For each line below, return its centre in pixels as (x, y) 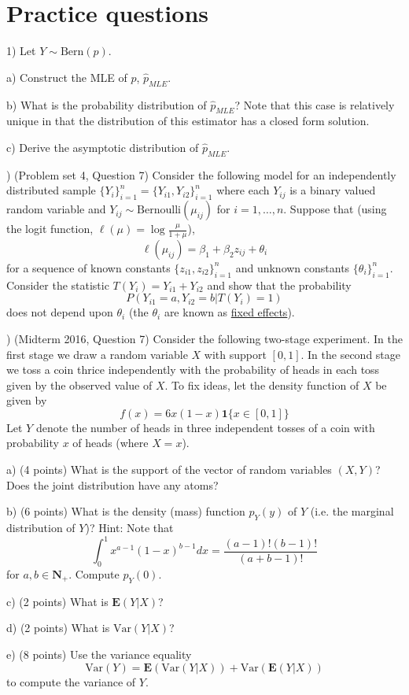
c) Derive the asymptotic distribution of (103, 147)
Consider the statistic (58, 285)
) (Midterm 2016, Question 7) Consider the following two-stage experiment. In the (204, 338)
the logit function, (50, 229)
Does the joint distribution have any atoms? (112, 484)
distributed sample (51, 190)
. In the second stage (351, 354)
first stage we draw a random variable (97, 354)
